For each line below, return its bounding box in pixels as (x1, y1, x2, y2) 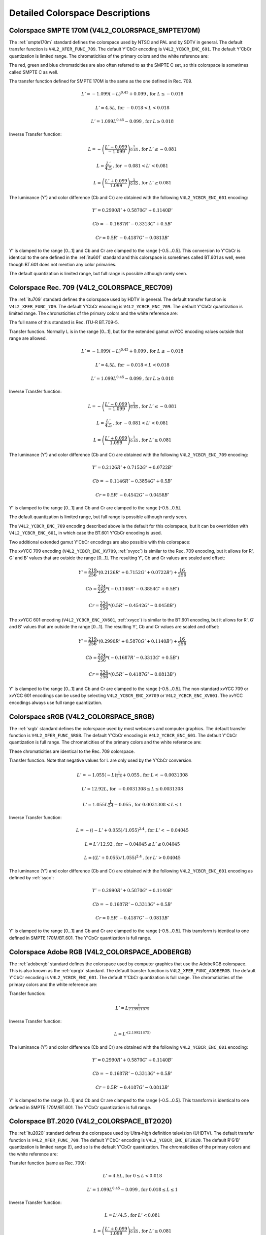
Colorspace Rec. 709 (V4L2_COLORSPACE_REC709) (9, 284, 173, 292)
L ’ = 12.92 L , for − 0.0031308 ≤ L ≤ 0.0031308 (81, 786, 183, 792)
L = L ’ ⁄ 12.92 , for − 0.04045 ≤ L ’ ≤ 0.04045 (84, 841, 180, 847)
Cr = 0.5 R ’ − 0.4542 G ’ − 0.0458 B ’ (95, 492, 169, 497)
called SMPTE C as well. (9, 69, 59, 75)
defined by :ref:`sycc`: (9, 875, 54, 881)
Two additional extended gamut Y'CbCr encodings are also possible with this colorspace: (9, 539, 191, 545)
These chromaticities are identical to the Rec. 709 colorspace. (9, 748, 135, 754)
